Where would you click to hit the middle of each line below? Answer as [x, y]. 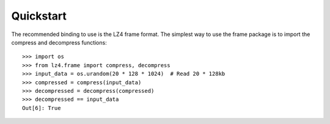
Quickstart [39, 16]
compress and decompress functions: [59, 42]
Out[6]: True [42, 108]
